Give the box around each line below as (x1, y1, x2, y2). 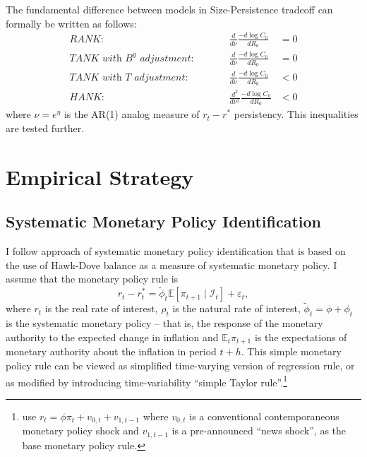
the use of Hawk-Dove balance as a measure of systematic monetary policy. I (6, 257, 337, 272)
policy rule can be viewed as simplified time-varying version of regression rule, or (6, 357, 355, 372)
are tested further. (6, 121, 85, 136)
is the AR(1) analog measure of (64, 107, 200, 121)
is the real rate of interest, (44, 301, 158, 316)
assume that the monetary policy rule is (6, 271, 179, 286)
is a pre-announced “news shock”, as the (172, 423, 347, 438)
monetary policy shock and (22, 423, 139, 438)
